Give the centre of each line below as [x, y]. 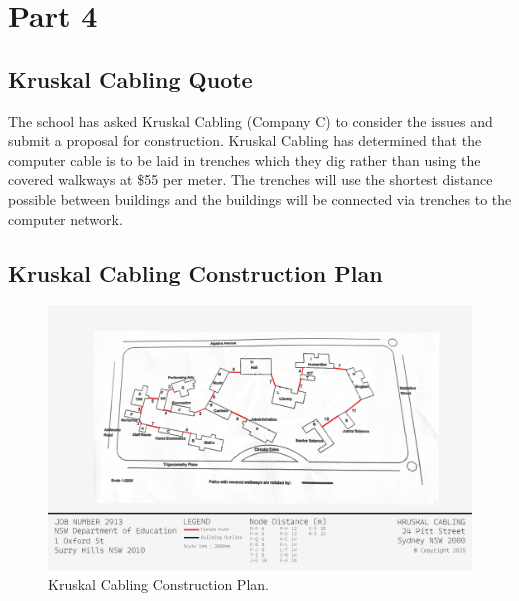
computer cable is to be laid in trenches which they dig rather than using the [244, 159]
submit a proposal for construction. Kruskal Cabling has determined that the [245, 140]
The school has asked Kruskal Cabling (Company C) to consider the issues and [250, 120]
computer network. [65, 218]
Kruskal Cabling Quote [130, 78]
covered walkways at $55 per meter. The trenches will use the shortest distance [250, 179]
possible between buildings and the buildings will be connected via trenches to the [260, 198]
